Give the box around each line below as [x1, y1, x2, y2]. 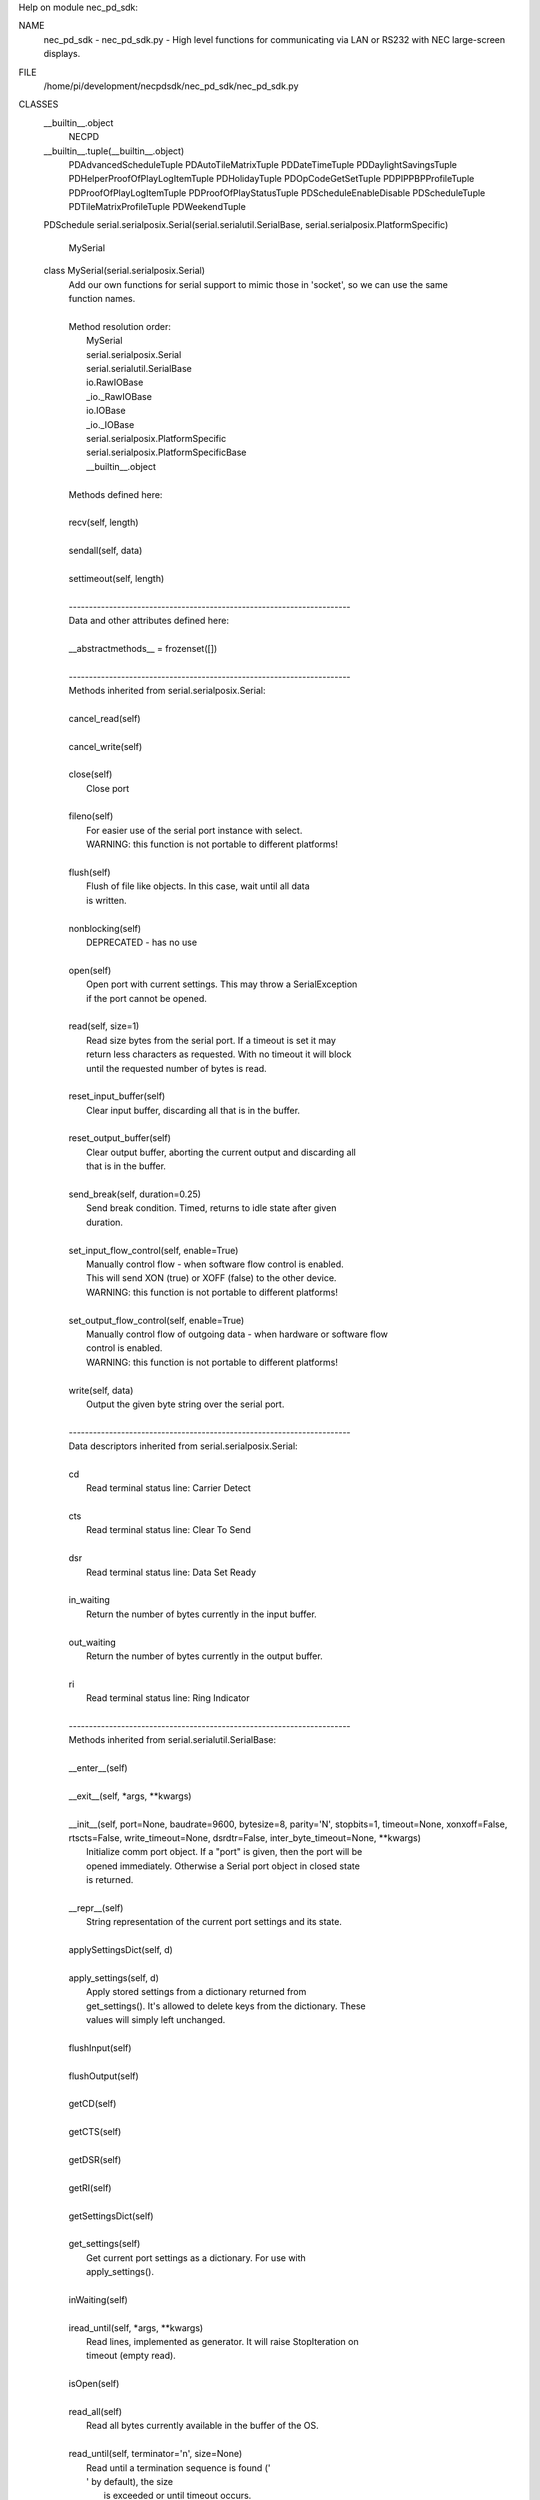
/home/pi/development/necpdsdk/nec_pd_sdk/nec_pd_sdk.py [43, 80, 299, 92]
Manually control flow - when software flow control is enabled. [86, 1258, 344, 1270]
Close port [86, 782, 130, 794]
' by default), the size [86, 2475, 174, 2487]
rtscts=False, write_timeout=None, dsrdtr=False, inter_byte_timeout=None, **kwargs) [68, 1832, 422, 1844]
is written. [86, 894, 127, 906]
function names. [68, 293, 136, 305]
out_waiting [68, 1636, 117, 1648]
